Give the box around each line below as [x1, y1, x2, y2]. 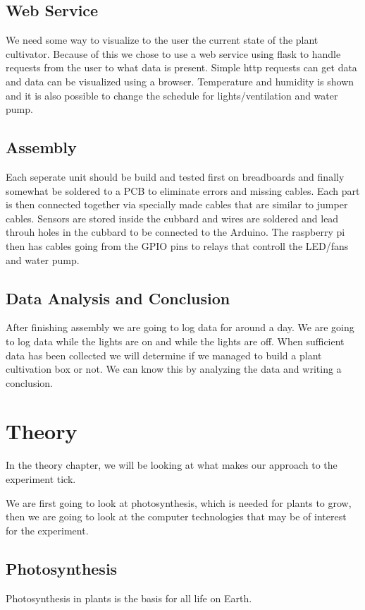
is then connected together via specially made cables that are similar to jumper [6, 197, 348, 212]
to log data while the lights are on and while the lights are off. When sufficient [6, 333, 345, 348]
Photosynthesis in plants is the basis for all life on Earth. [6, 590, 252, 605]
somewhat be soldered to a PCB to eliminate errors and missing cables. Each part [6, 183, 360, 198]
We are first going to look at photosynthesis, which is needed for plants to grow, [6, 495, 352, 510]
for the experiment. [6, 522, 89, 537]
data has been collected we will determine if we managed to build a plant [6, 347, 322, 362]
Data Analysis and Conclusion [6, 287, 230, 309]
